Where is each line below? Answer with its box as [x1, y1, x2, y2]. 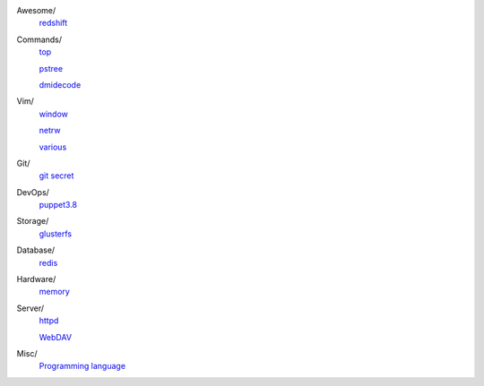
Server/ [16, 303, 45, 313]
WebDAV [39, 331, 72, 342]
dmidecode [39, 79, 82, 90]
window [39, 108, 69, 119]
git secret [39, 170, 74, 181]
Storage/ [16, 216, 49, 227]
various [39, 142, 67, 152]
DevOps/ [16, 186, 49, 197]
